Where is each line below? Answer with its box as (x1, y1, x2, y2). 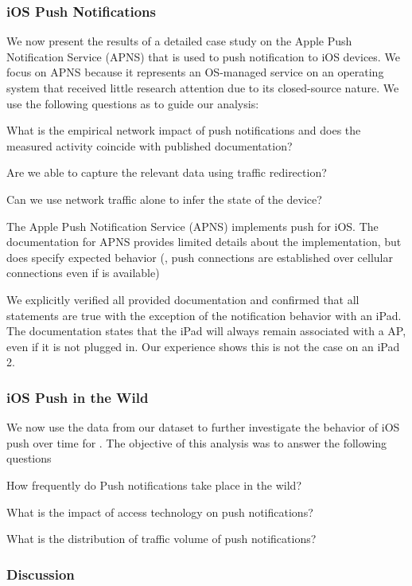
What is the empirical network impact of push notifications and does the (6, 122, 361, 139)
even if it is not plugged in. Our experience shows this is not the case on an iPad (6, 338, 400, 354)
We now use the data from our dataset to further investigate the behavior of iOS (6, 419, 400, 436)
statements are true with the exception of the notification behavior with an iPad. (6, 307, 402, 323)
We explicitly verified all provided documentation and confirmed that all (6, 291, 360, 307)
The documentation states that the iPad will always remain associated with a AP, (6, 322, 406, 339)
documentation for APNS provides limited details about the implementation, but (6, 233, 402, 250)
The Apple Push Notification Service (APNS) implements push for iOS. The (6, 217, 379, 234)
